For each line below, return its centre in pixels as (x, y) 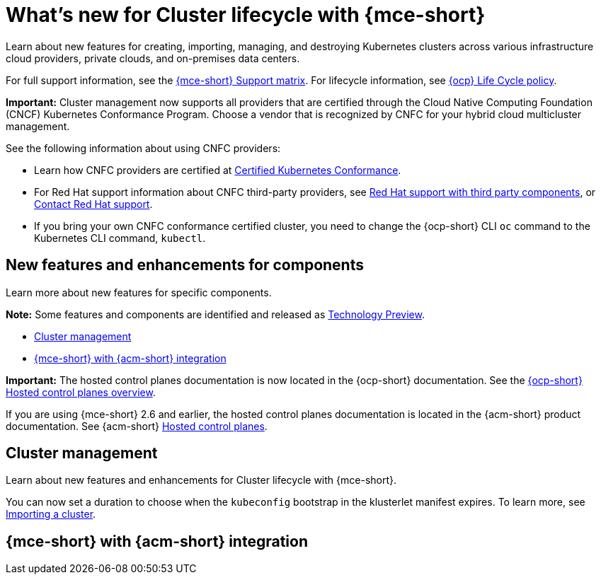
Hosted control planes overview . (81, 392)
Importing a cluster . (51, 514)
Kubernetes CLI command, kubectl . (120, 238)
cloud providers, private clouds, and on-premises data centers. (153, 58)
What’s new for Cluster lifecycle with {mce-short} (246, 15)
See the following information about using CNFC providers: (143, 148)
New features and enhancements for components (185, 265)
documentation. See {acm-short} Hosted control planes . (137, 426)
